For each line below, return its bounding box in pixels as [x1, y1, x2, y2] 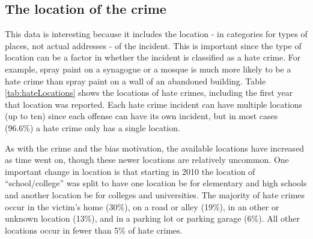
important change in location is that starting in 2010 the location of [5, 165, 255, 177]
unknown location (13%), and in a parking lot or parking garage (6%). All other [5, 212, 300, 225]
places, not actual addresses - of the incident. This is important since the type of [5, 39, 302, 52]
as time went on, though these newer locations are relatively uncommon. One [5, 153, 289, 166]
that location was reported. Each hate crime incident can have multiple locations [5, 98, 303, 110]
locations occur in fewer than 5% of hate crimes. [5, 223, 183, 236]
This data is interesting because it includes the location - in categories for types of [5, 28, 308, 40]
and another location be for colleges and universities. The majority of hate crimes [5, 188, 305, 201]
